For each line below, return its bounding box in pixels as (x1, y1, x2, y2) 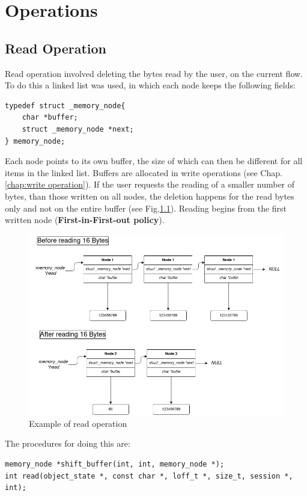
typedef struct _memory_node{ (5, 101, 126, 110)
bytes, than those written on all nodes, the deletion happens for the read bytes (5, 189, 294, 202)
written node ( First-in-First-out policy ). (5, 213, 165, 226)
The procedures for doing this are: (5, 437, 130, 450)
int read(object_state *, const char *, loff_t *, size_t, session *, (5, 471, 293, 480)
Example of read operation (29, 417, 127, 429)
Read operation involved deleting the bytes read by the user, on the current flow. (5, 67, 303, 79)
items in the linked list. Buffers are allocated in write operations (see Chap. (5, 166, 282, 179)
